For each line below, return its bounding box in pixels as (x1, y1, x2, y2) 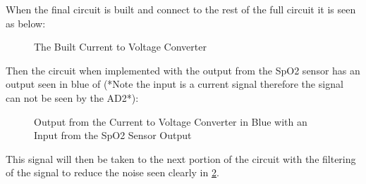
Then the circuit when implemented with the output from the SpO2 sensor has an (6, 63, 360, 77)
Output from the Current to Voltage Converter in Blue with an (34, 114, 307, 129)
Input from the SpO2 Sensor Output (34, 128, 192, 143)
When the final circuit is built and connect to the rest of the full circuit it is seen (6, 2, 356, 16)
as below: (6, 15, 46, 30)
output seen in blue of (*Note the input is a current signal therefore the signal (6, 77, 343, 91)
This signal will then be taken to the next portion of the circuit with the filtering (6, 151, 356, 166)
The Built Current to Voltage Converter (34, 39, 207, 54)
